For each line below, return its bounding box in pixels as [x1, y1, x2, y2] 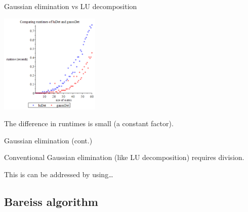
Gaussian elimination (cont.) [4, 135, 93, 145]
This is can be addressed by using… [4, 169, 113, 179]
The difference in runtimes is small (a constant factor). [4, 118, 174, 129]
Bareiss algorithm [4, 193, 98, 209]
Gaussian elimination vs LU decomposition [4, 1, 137, 11]
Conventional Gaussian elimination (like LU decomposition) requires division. [4, 152, 244, 163]
